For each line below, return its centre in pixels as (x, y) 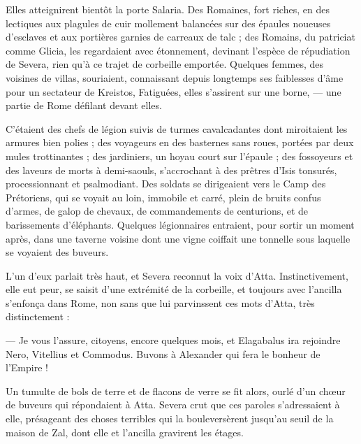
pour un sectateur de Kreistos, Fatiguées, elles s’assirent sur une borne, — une (174, 91)
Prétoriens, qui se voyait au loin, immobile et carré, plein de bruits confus (163, 197)
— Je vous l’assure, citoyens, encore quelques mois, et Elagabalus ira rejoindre (173, 340)
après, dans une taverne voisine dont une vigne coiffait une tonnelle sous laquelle (178, 238)
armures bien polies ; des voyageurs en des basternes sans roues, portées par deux (180, 142)
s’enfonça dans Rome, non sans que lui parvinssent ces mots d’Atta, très (160, 302)
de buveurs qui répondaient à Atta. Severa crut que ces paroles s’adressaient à (173, 404)
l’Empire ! (27, 367)
